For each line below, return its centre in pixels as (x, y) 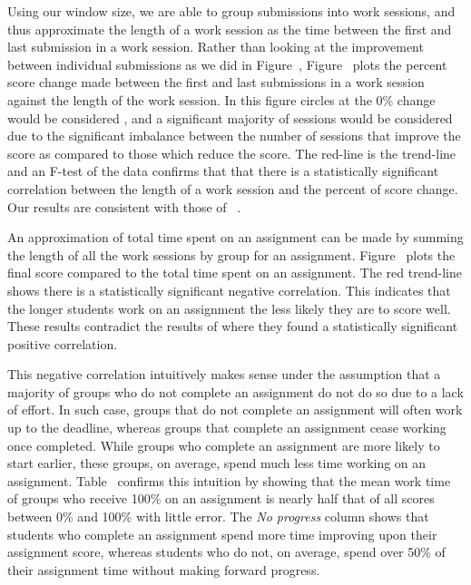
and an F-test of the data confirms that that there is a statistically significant (223, 171)
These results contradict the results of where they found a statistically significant (233, 326)
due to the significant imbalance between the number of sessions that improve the (234, 136)
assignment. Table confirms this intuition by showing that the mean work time (229, 480)
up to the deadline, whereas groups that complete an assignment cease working (227, 428)
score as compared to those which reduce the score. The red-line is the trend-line (232, 153)
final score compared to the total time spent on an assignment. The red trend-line (235, 273)
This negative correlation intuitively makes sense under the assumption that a (224, 374)
